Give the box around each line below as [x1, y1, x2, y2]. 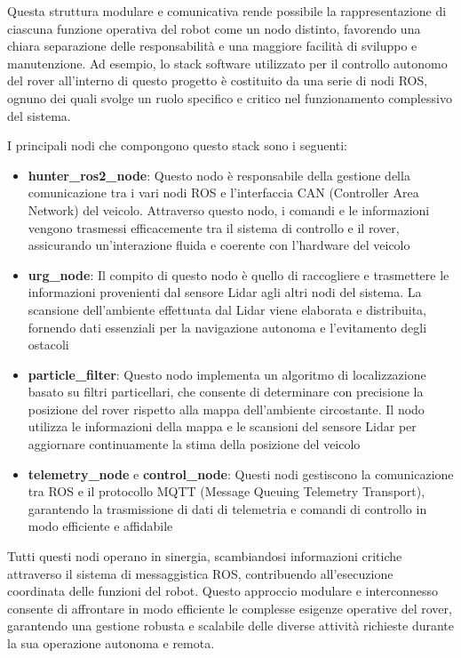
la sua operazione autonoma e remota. [7, 634, 215, 652]
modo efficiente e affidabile [28, 517, 173, 535]
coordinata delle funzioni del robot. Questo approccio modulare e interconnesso [7, 582, 439, 600]
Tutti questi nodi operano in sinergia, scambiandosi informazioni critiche [7, 547, 402, 566]
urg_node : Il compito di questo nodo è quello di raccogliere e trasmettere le [28, 265, 449, 284]
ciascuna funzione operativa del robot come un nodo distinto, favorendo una [7, 19, 421, 37]
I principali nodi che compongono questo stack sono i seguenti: [7, 136, 348, 155]
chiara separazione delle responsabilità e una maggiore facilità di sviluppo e [7, 36, 417, 55]
